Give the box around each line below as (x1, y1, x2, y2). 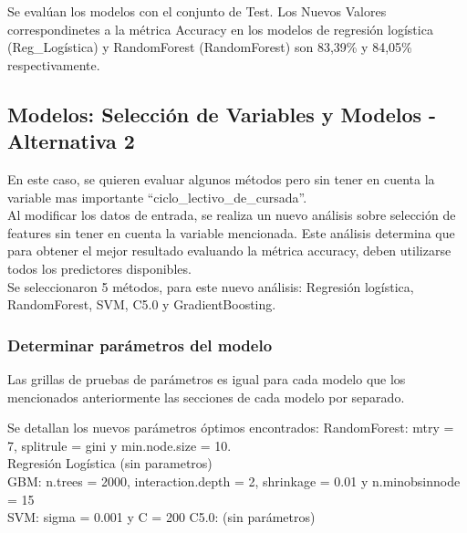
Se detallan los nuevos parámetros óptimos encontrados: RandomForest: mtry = (7, 418, 454, 437)
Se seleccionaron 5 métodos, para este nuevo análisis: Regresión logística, (7, 277, 414, 296)
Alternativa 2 (7, 127, 135, 155)
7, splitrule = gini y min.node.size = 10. (7, 435, 232, 455)
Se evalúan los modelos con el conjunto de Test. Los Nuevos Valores (7, 2, 387, 20)
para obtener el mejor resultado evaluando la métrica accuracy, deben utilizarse (7, 241, 451, 260)
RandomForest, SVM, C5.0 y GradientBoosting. (7, 295, 276, 314)
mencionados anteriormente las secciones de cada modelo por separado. (7, 387, 405, 406)
